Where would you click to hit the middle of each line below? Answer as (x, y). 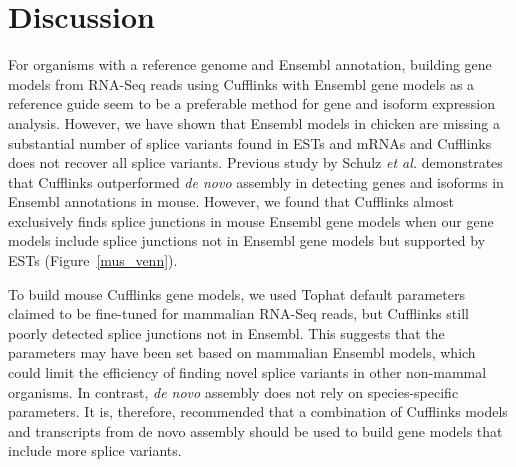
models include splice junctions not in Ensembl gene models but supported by (247, 240)
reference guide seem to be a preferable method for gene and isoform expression (252, 103)
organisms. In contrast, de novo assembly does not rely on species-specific (233, 391)
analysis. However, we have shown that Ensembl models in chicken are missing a (254, 122)
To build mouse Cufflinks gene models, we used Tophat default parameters (237, 293)
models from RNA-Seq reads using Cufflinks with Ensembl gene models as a (241, 83)
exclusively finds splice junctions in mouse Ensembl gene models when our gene (251, 220)
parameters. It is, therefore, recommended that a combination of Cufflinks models (258, 411)
